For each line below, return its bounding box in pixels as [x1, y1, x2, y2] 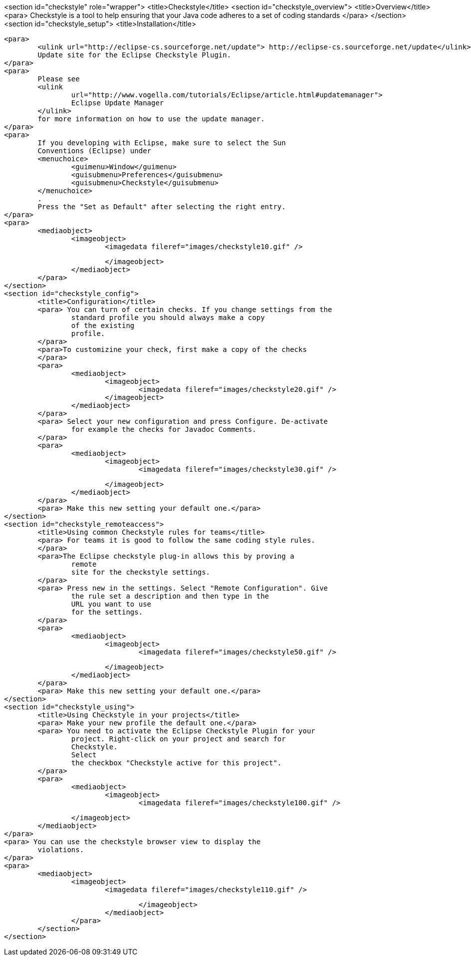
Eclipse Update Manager [71, 99, 164, 107]
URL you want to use [71, 600, 152, 608]
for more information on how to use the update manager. [37, 115, 265, 123]
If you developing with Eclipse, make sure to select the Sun [37, 139, 286, 147]
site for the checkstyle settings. [71, 568, 211, 576]
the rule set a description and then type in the [71, 592, 269, 600]
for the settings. [71, 608, 143, 616]
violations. [37, 846, 84, 854]
